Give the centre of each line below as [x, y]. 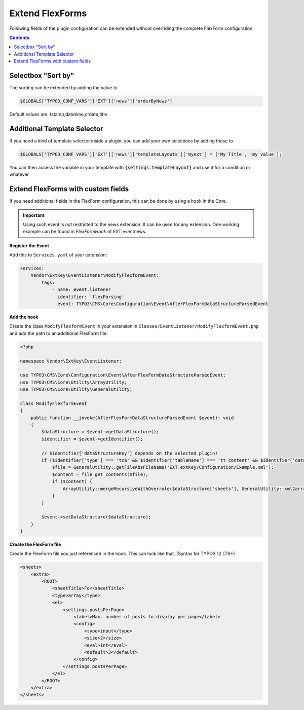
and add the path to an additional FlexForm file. [59, 333]
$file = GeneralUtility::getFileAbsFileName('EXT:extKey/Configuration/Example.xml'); [163, 467]
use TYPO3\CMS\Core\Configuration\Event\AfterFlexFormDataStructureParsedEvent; [123, 375]
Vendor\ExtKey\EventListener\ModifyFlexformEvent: [95, 275]
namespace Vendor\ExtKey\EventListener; [71, 361]
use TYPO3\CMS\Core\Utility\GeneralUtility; [76, 389]
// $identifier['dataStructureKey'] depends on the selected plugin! [129, 453]
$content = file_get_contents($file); [100, 474]
